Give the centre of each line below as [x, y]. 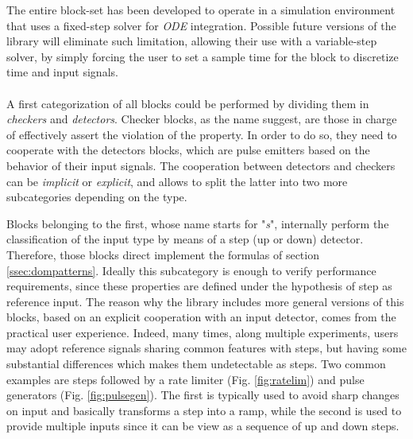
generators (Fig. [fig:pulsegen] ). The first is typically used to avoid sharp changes [203, 395]
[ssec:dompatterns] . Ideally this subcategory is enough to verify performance [191, 270]
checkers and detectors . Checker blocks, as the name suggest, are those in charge [202, 119]
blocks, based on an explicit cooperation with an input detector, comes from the [201, 317]
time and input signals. [62, 72]
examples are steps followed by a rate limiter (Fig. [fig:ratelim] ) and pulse [185, 379]
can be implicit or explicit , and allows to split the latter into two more [177, 181]
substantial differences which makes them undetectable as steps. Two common [196, 364]
